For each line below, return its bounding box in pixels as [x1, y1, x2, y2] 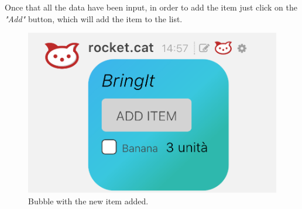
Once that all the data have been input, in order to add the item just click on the [5, 1, 297, 13]
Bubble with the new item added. [28, 195, 149, 207]
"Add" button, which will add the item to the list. [5, 12, 183, 25]
